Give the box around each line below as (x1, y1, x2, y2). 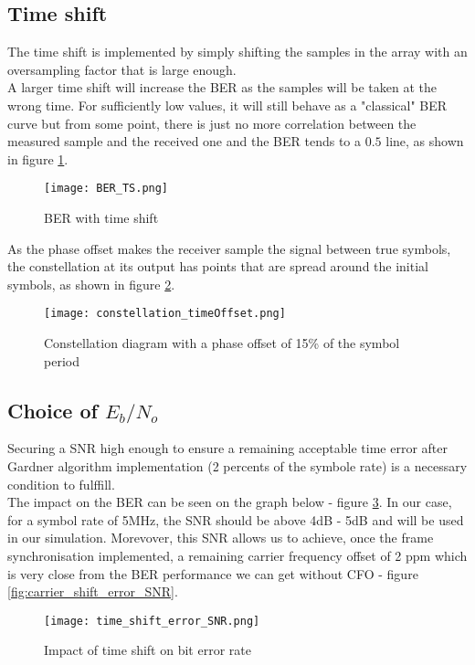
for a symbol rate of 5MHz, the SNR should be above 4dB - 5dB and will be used (7, 510, 464, 529)
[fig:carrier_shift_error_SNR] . (7, 582, 178, 601)
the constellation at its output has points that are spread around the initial (7, 257, 428, 276)
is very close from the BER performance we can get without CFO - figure (7, 564, 418, 583)
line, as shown (385, 132, 464, 151)
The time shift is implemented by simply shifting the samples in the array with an (7, 42, 468, 61)
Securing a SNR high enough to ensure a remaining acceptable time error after (7, 438, 448, 458)
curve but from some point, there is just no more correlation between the (7, 113, 417, 132)
